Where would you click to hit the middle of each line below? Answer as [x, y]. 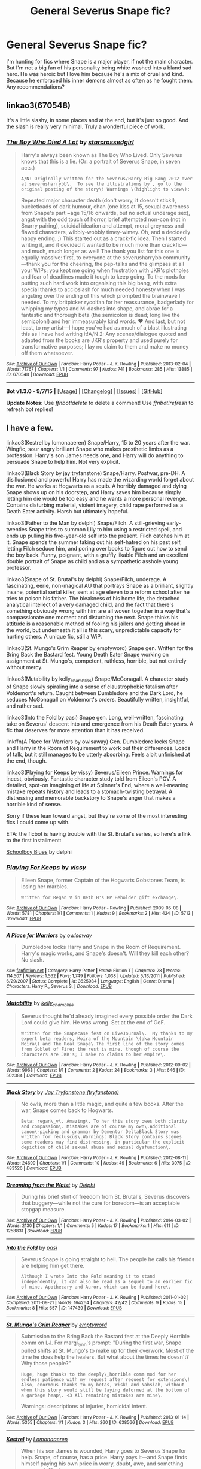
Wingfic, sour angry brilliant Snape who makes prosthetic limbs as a [90, 449]
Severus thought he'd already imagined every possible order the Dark [106, 1016]
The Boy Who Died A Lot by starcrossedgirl [70, 142]
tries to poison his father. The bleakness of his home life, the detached [93, 598]
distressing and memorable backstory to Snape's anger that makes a [91, 797]
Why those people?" [46, 1363]
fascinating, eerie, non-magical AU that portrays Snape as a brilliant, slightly [100, 585]
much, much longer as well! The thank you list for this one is [106, 251]
